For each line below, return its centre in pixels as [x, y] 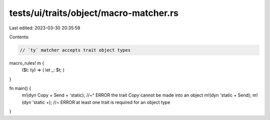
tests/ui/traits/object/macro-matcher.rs [94, 13]
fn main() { [20, 88]
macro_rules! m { [27, 63]
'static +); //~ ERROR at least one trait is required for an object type [101, 102]
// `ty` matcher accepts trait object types [75, 50]
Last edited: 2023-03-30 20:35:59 [45, 28]
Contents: [19, 37]
